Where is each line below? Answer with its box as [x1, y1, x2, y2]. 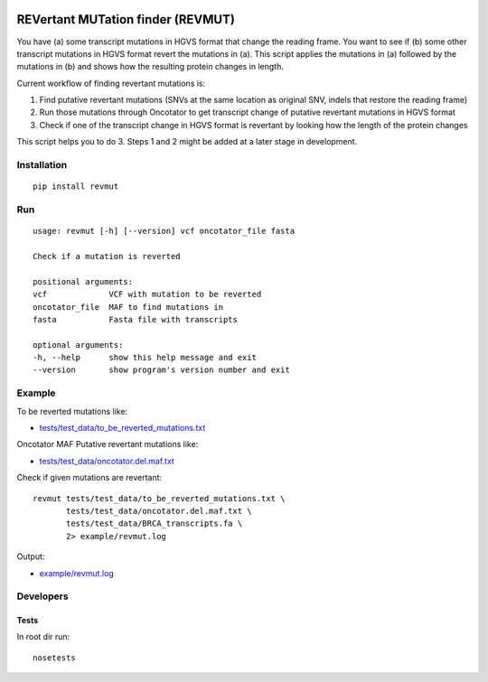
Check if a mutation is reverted [33, 251, 181, 261]
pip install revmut [33, 182, 119, 192]
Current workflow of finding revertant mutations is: [16, 78, 206, 89]
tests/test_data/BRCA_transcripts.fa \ [66, 519, 243, 528]
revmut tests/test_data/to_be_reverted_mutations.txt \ [33, 493, 286, 503]
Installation [16, 159, 68, 172]
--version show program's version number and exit [33, 365, 291, 375]
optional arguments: [33, 340, 124, 350]
